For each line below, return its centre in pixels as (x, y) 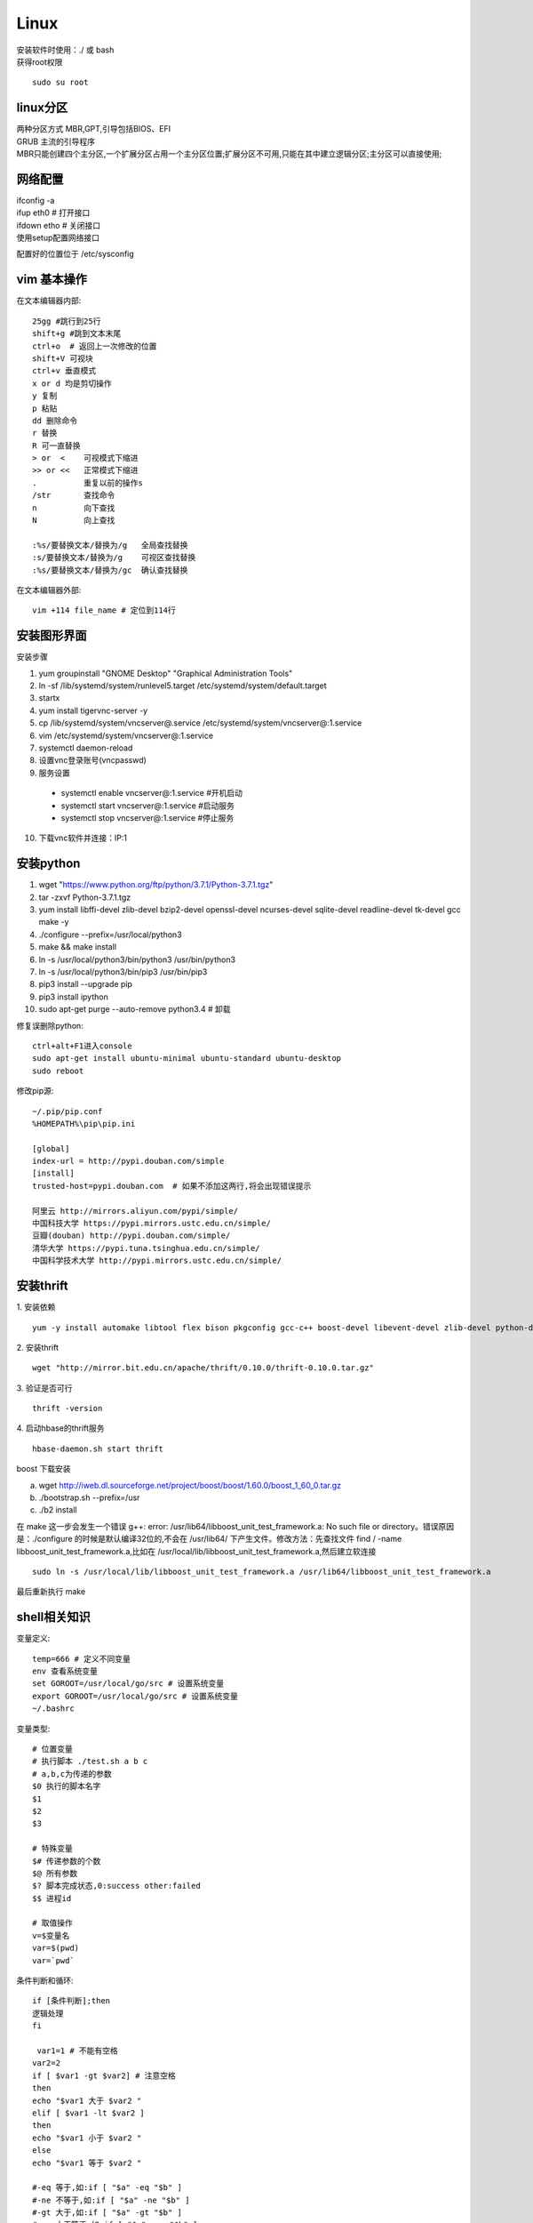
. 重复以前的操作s (88, 483)
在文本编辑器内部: (49, 301)
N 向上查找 (74, 521)
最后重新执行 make (51, 1592)
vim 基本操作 (52, 280)
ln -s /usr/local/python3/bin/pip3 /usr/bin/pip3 (123, 972)
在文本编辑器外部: (49, 590)
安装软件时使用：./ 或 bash (65, 50)
